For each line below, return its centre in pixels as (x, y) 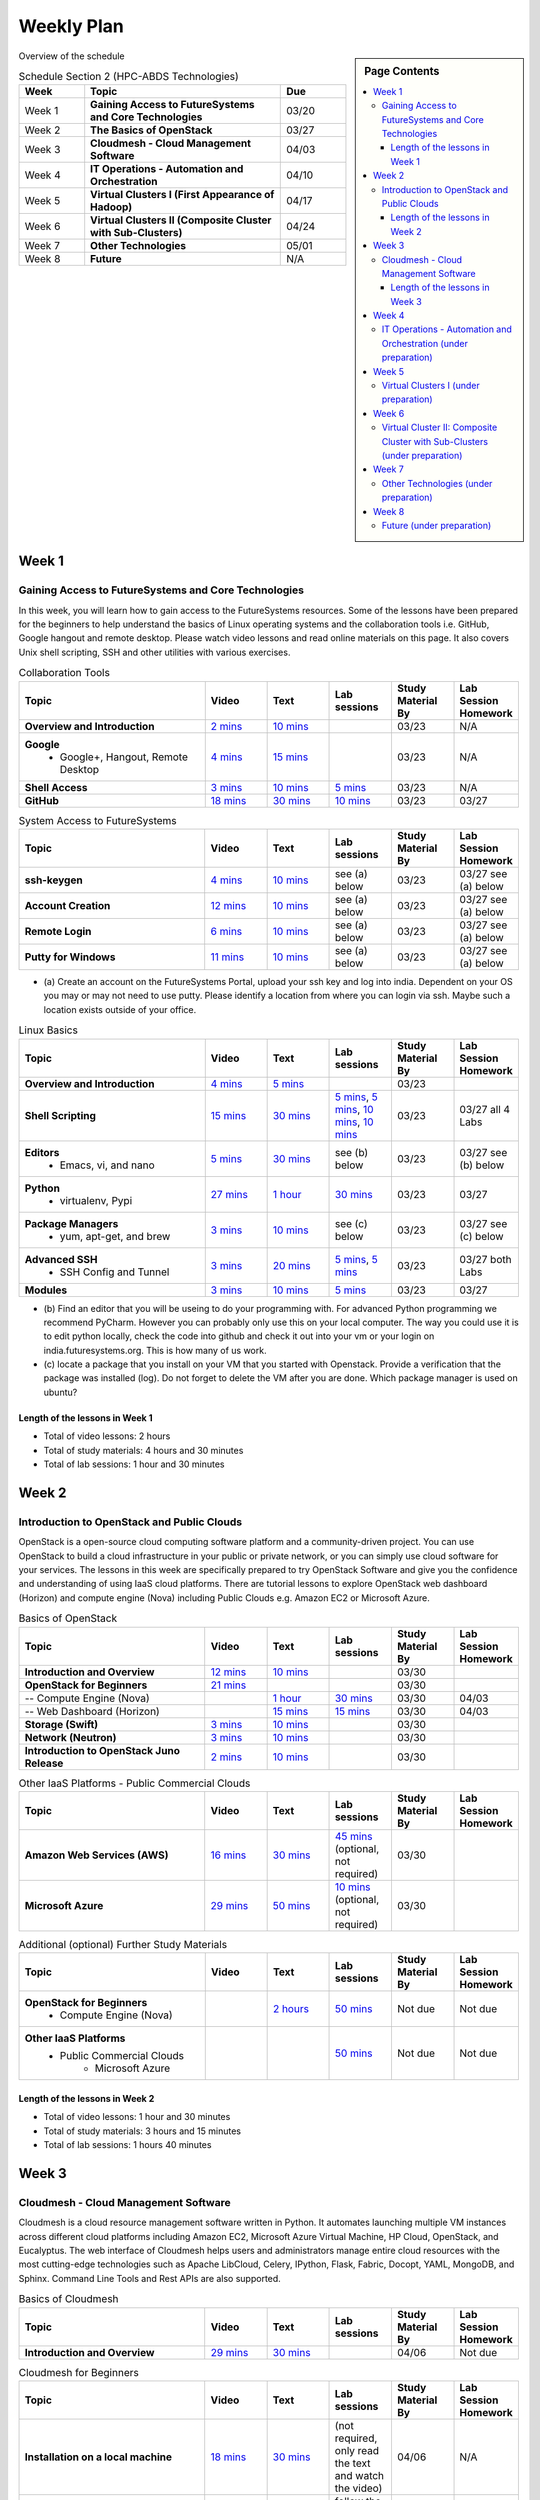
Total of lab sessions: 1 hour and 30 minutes (134, 1464)
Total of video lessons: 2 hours (107, 1436)
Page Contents (402, 71)
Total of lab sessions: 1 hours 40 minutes (127, 2145)
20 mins (291, 1265)
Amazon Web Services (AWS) (96, 1855)
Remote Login (58, 931)
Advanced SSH (61, 1259)
